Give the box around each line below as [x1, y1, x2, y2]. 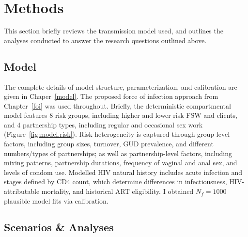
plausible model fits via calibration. [4, 195, 108, 205]
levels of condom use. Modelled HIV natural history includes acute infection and [4, 167, 242, 177]
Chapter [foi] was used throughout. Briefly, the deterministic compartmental [4, 100, 231, 111]
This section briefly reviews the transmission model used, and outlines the [4, 26, 223, 36]
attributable [4, 186, 40, 196]
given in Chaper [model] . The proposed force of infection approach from [4, 91, 218, 101]
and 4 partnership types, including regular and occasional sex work [4, 119, 203, 129]
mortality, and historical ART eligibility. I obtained [41, 186, 194, 196]
